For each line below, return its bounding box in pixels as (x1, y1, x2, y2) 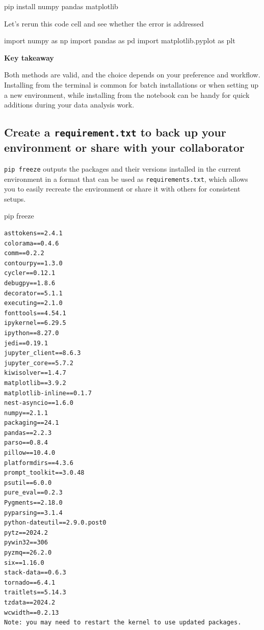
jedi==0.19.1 (4, 339, 48, 347)
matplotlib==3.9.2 (4, 379, 66, 387)
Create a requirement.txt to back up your (4, 124, 226, 140)
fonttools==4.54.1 (4, 309, 66, 317)
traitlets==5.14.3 (4, 589, 66, 596)
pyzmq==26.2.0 (4, 549, 52, 557)
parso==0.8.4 (4, 439, 48, 447)
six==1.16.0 (4, 559, 44, 566)
